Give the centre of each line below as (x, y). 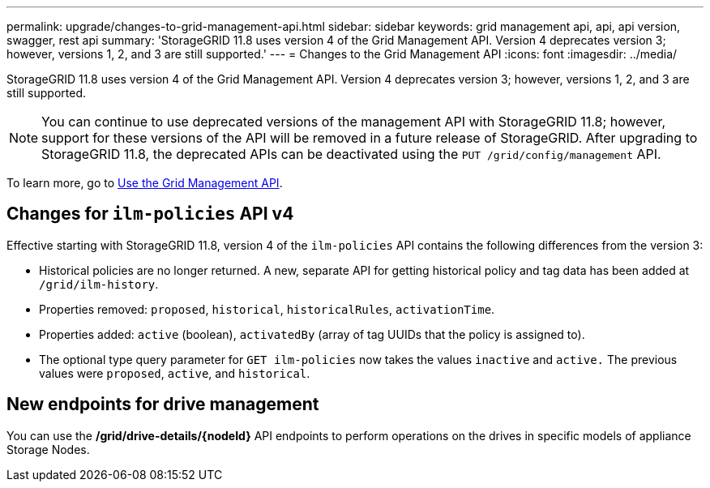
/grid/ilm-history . (99, 284)
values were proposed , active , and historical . (175, 373)
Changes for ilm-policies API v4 (150, 214)
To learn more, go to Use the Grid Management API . (145, 183)
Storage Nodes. (48, 449)
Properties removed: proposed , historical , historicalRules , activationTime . (267, 309)
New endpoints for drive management (163, 405)
